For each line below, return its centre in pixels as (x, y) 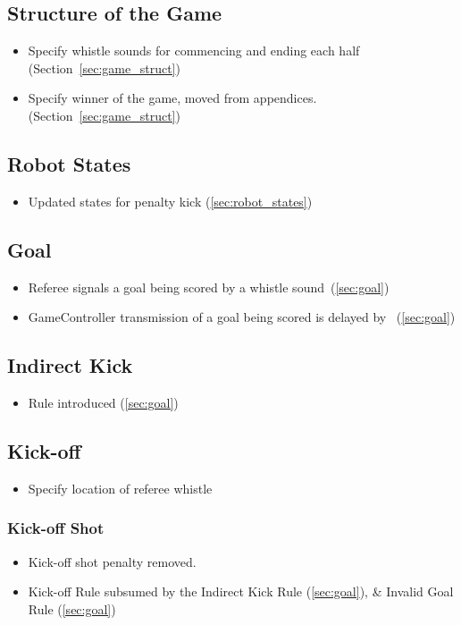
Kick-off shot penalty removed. (112, 561)
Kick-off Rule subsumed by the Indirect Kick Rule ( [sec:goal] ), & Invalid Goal (241, 591)
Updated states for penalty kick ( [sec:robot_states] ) (170, 201)
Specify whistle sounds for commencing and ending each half (194, 51)
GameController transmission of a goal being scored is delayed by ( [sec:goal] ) (242, 317)
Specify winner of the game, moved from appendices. (172, 98)
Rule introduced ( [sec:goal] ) (103, 402)
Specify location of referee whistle (120, 488)
